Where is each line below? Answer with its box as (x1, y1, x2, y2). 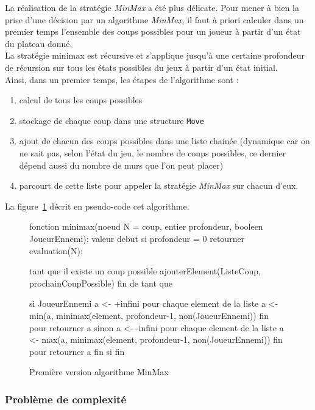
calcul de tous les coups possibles (19, 93, 143, 106)
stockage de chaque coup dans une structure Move (19, 114, 204, 126)
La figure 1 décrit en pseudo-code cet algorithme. (5, 199, 189, 212)
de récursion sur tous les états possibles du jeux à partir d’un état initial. (5, 60, 278, 73)
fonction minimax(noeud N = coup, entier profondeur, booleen (29, 220, 263, 233)
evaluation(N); (29, 244, 83, 257)
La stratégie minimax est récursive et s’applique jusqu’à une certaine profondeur (5, 49, 305, 62)
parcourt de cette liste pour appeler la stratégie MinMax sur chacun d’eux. (19, 179, 299, 192)
